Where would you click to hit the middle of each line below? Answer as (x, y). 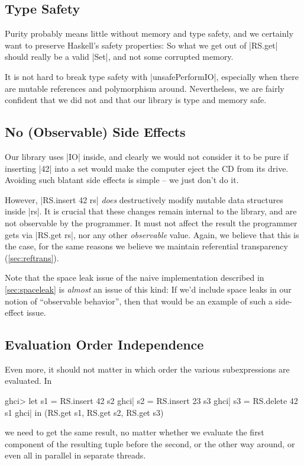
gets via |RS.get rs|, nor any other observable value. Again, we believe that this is (152, 234)
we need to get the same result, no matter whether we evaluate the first (135, 432)
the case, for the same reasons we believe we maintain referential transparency (146, 246)
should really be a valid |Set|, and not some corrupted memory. (119, 57)
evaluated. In (28, 381)
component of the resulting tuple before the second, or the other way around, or (150, 443)
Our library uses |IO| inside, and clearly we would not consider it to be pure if (147, 156)
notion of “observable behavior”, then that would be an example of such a (139, 301)
